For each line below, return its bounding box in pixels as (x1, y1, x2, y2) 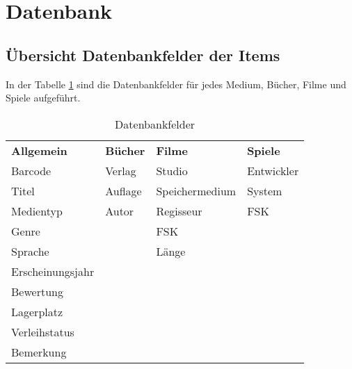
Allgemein (11, 142, 67, 158)
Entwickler (247, 162, 299, 179)
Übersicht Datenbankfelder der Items (6, 44, 280, 65)
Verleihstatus (11, 323, 74, 340)
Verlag (105, 162, 136, 179)
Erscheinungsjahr (11, 263, 95, 279)
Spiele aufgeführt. (6, 90, 81, 105)
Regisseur (156, 202, 202, 219)
